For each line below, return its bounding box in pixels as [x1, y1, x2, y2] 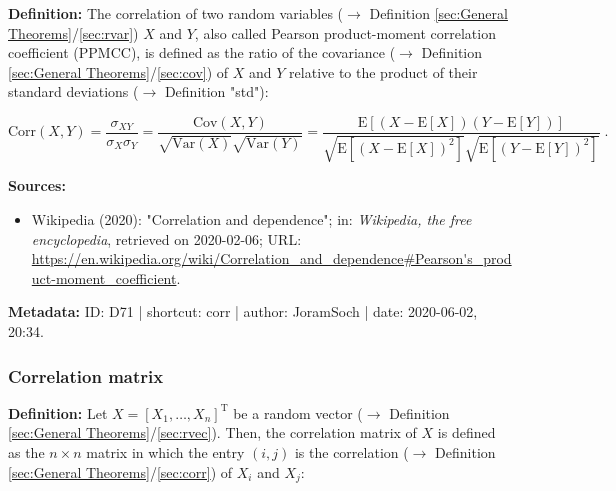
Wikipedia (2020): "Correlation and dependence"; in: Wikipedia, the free [31, 209, 472, 230]
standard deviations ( [8, 81, 139, 102]
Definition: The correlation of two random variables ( [8, 3, 344, 23]
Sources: [8, 175, 66, 196]
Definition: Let [8, 402, 108, 423]
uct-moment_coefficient [31, 267, 177, 288]
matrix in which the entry [86, 441, 245, 462]
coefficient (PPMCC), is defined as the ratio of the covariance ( [8, 42, 396, 63]
